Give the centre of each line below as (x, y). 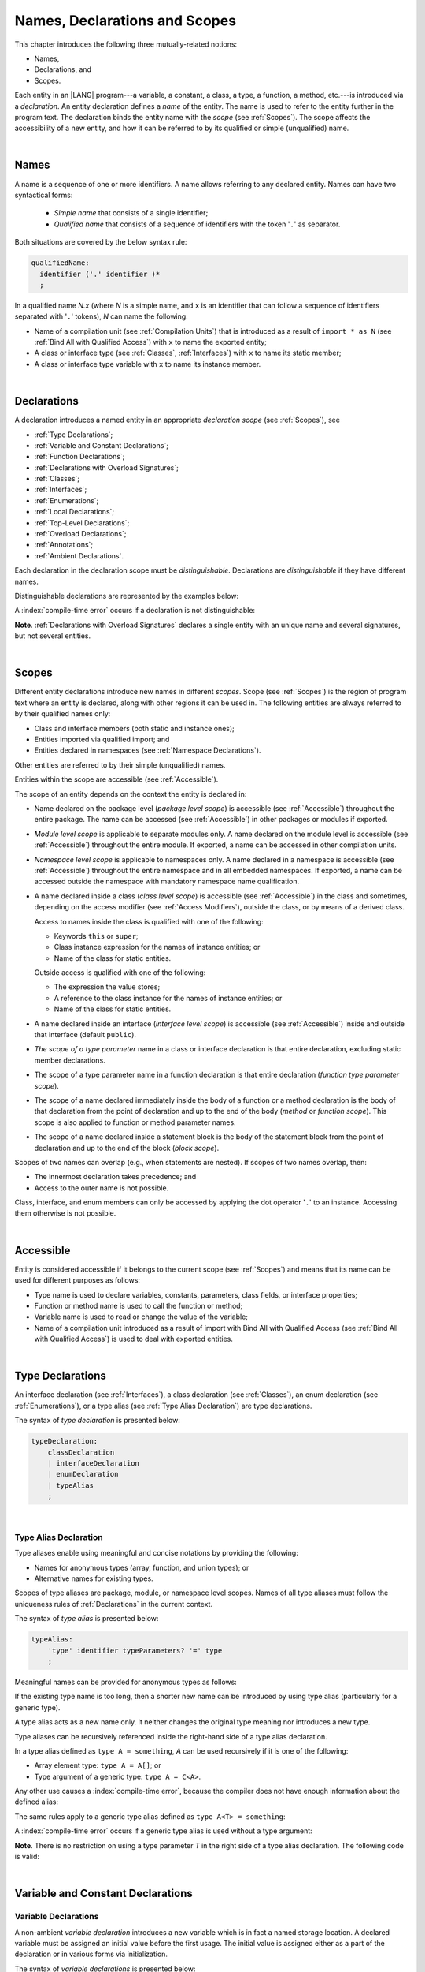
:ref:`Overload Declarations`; (80, 534)
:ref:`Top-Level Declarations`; (82, 523)
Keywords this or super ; (96, 936)
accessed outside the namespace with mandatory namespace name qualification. (167, 881)
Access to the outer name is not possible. (102, 1188)
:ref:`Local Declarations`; (74, 512)
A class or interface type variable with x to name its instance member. (148, 364)
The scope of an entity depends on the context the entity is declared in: (131, 794)
